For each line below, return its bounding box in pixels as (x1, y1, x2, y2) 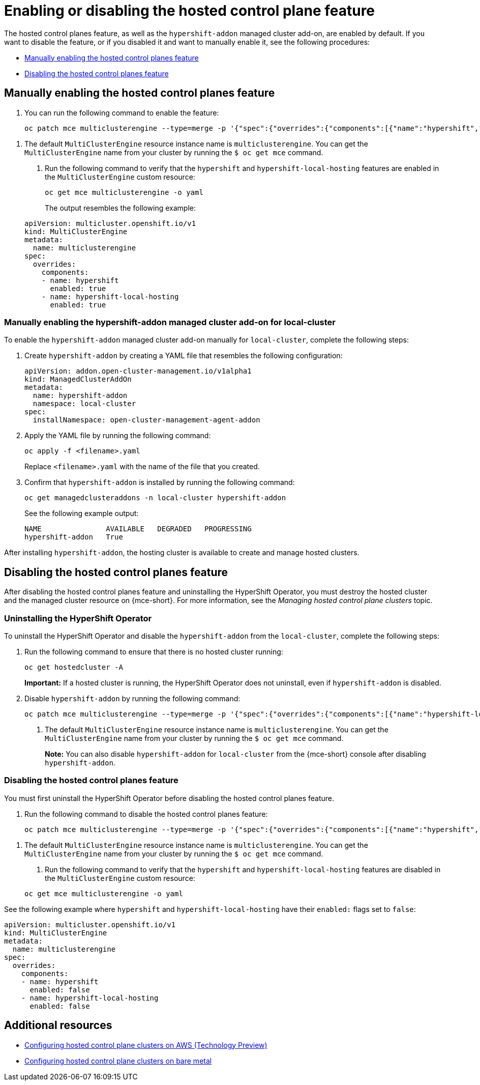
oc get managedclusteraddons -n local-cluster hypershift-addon (24, 494, 286, 502)
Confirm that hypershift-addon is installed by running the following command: (24, 478, 295, 487)
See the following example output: (24, 509, 139, 518)
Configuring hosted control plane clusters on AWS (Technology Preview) (24, 1040, 267, 1049)
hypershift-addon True (24, 533, 123, 541)
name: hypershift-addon (33, 391, 128, 400)
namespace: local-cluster (33, 399, 136, 408)
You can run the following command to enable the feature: (24, 108, 219, 117)
